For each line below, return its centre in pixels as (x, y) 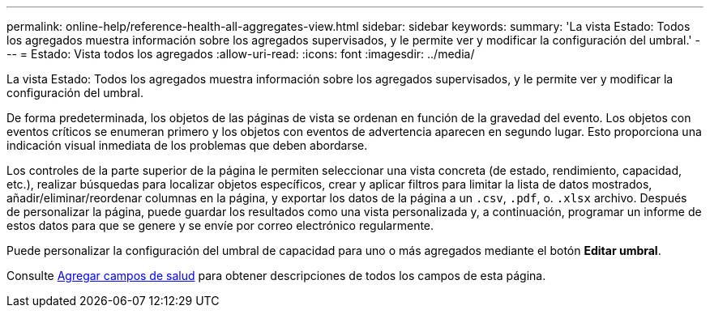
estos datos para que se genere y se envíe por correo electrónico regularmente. (220, 225)
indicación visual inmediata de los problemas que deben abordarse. (187, 145)
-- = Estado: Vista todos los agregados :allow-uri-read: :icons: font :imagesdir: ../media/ (241, 54)
